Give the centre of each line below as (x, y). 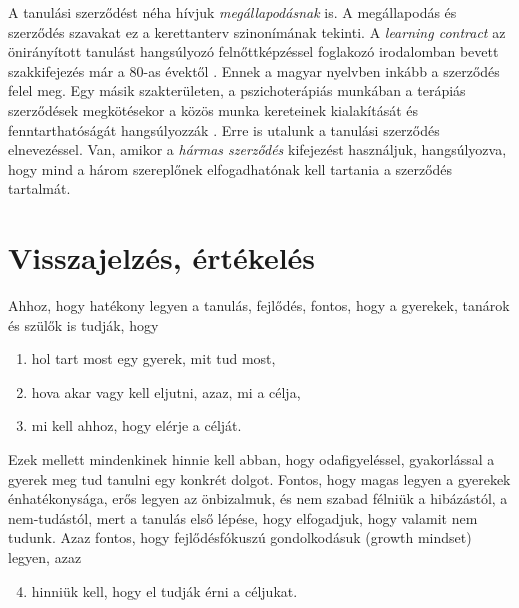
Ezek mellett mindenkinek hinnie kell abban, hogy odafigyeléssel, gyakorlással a (251, 459)
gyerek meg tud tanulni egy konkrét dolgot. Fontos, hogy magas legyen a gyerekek (259, 478)
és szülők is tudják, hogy (83, 324)
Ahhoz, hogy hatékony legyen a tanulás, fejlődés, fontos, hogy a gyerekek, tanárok (259, 305)
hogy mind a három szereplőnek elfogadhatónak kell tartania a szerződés (230, 168)
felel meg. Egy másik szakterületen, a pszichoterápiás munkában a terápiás (237, 90)
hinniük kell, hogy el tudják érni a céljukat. (164, 590)
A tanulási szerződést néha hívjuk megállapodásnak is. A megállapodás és (232, 12)
